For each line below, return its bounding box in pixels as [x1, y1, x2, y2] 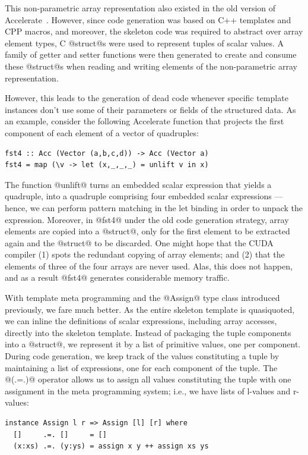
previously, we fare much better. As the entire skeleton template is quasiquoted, [5, 303, 295, 315]
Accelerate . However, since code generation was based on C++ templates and [5, 13, 291, 26]
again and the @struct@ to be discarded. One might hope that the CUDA [5, 236, 274, 249]
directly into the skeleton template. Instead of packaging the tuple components [5, 326, 291, 338]
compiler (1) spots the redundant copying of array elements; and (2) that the [5, 248, 285, 261]
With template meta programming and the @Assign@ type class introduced [5, 291, 280, 304]
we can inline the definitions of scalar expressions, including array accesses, [5, 315, 277, 327]
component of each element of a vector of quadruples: [5, 126, 199, 139]
